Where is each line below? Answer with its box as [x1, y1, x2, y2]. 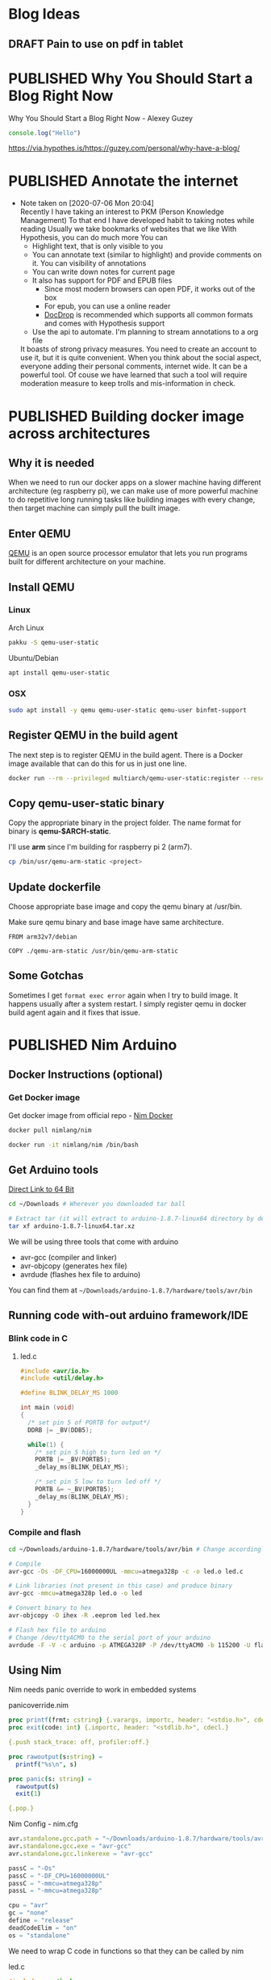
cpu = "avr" [8, 1902, 48, 1910]
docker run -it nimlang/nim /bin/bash [8, 1141, 139, 1149]
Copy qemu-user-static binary [8, 797, 165, 810]
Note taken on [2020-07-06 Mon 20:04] [19, 199, 155, 208]
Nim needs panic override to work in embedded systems [8, 1685, 197, 1695]
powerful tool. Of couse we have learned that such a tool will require [19, 370, 248, 380]
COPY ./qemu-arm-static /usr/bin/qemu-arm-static [8, 947, 179, 955]
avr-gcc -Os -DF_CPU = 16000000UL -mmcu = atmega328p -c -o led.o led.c [8, 1567, 244, 1575]
